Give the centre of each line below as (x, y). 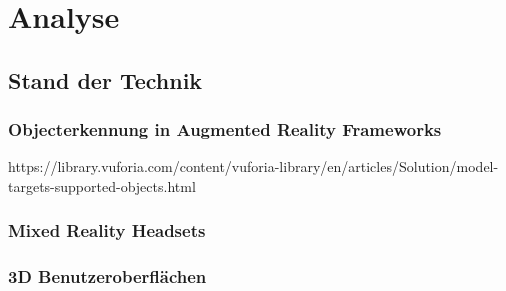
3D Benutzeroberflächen (107, 276)
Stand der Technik (105, 79)
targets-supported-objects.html (102, 185)
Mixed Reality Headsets (107, 230)
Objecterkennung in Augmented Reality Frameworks (225, 129)
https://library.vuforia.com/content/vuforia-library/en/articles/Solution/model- (253, 166)
